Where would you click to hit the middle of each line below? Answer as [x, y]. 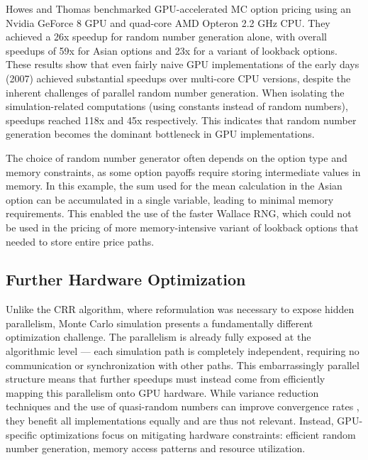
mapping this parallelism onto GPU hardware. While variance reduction [162, 392]
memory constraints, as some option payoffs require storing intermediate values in [183, 171]
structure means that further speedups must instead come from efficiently [166, 379]
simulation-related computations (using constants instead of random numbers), [177, 106]
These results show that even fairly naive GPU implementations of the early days [183, 64]
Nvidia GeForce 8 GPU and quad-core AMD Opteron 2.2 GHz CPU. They [168, 22]
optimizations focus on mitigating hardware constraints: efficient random [198, 434]
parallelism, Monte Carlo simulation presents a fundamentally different [160, 323]
